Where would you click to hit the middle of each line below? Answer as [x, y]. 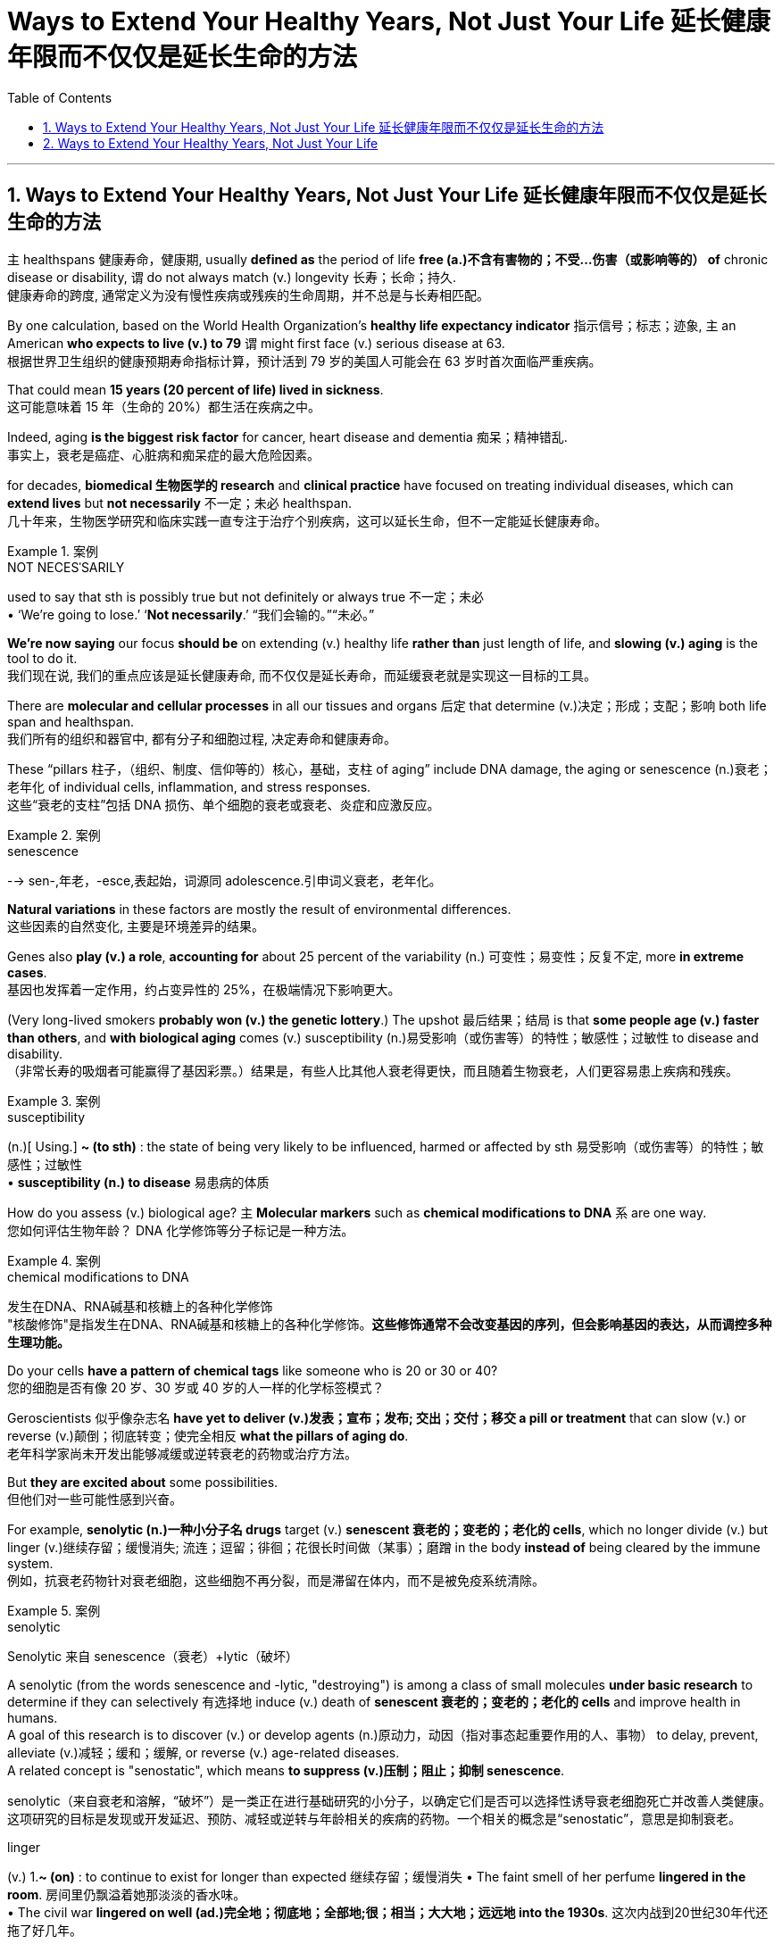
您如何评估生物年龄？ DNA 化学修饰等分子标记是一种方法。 [181, 1230]
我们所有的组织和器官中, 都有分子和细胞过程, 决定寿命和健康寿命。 [202, 738]
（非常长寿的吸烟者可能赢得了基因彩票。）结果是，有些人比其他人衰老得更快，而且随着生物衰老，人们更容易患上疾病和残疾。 [373, 1070]
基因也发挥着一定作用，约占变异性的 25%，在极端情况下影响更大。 [204, 989]
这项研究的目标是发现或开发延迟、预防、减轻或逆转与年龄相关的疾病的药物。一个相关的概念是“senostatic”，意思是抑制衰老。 [374, 1818]
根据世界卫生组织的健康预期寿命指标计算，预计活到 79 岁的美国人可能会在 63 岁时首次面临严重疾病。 [304, 361]
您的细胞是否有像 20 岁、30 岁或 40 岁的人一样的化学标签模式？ [196, 1387]
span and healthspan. [71, 721]
